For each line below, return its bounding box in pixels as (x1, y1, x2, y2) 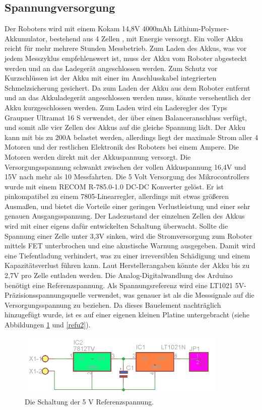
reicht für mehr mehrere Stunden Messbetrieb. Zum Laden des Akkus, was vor (5, 43, 247, 53)
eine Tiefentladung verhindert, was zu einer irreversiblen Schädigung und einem (5, 250, 250, 260)
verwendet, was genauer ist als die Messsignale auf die (88, 290, 254, 300)
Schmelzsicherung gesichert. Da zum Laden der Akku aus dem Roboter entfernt (5, 82, 250, 93)
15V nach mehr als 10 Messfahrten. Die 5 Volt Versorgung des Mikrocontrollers (5, 171, 249, 182)
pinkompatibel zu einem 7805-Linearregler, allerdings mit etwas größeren (5, 191, 229, 201)
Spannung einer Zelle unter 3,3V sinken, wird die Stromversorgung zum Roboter (5, 230, 252, 241)
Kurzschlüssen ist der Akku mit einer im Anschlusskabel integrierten (5, 73, 217, 83)
